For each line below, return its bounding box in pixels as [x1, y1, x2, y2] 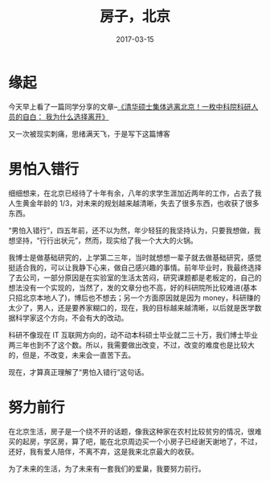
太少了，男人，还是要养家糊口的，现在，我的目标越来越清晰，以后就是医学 [8, 302, 255, 312]
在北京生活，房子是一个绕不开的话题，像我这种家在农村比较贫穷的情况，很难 [8, 426, 262, 436]
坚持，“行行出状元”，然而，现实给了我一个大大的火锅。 [14, 235, 198, 245]
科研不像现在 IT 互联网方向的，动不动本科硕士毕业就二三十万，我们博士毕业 [8, 330, 259, 339]
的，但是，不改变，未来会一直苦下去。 [8, 350, 135, 360]
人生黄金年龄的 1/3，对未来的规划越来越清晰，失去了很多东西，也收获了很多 [8, 198, 260, 208]
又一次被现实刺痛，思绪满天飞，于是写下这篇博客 [8, 129, 170, 138]
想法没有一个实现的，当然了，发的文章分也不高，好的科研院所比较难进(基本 [8, 282, 258, 292]
